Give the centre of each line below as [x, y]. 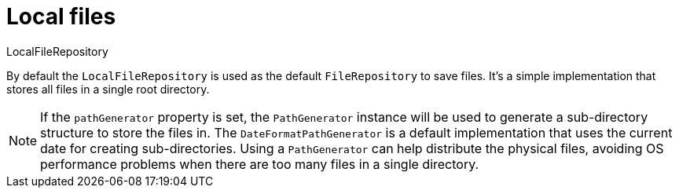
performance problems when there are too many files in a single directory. [260, 164]
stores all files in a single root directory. [108, 89]
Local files [61, 16]
